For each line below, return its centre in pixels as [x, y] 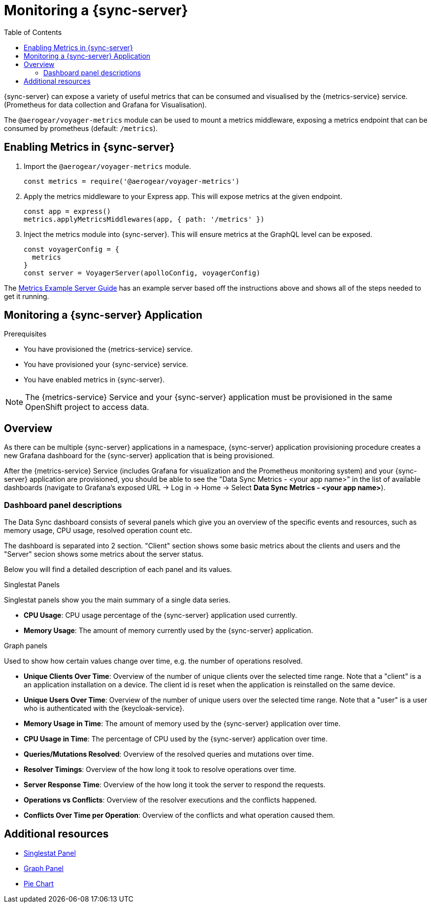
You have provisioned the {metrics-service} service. [108, 349]
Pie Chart [39, 883]
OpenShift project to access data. [87, 407]
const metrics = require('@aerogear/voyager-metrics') [132, 181]
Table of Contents [33, 32]
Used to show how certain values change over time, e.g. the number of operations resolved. [153, 661]
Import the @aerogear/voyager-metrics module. [107, 166]
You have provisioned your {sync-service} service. [106, 365]
